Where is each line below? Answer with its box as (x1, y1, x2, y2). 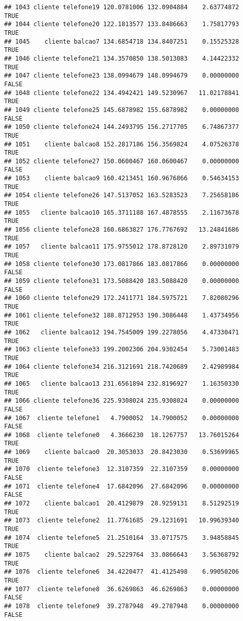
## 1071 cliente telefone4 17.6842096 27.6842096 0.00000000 (4, 482, 239, 490)
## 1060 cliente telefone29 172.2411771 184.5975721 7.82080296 (4, 294, 239, 302)
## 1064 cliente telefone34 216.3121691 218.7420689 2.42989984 (4, 363, 239, 370)
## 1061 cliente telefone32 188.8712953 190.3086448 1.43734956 (4, 311, 239, 319)
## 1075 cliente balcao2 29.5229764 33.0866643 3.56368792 (4, 551, 239, 558)
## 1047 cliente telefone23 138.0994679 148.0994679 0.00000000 (4, 72, 239, 80)
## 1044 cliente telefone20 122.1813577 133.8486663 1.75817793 (4, 21, 239, 28)
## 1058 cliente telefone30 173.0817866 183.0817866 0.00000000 (4, 260, 239, 268)
